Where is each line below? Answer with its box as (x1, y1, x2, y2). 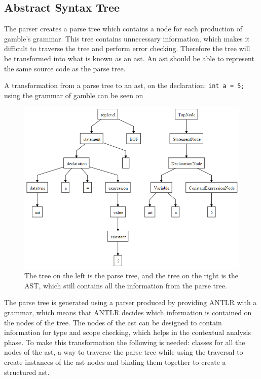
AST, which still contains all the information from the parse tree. (24, 280, 227, 290)
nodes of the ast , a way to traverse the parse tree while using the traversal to (4, 347, 243, 357)
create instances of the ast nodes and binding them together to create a (4, 357, 226, 367)
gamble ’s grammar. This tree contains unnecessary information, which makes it (4, 33, 250, 44)
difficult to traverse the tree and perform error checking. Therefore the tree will (4, 43, 250, 54)
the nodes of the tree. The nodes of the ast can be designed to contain (4, 317, 222, 327)
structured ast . (4, 366, 50, 377)
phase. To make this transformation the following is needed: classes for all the (4, 336, 245, 347)
